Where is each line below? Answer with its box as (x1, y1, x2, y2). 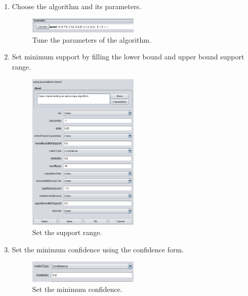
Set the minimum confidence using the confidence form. (12, 244, 184, 254)
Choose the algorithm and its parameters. (12, 1, 141, 11)
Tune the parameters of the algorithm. (32, 34, 151, 45)
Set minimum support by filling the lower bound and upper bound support (12, 51, 244, 62)
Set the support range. (32, 226, 102, 237)
